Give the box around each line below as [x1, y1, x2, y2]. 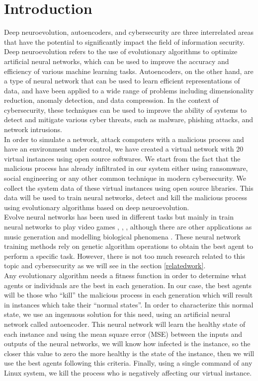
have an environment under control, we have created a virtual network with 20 [4, 144, 244, 154]
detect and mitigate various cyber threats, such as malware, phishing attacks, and [4, 114, 254, 125]
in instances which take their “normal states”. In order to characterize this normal [4, 299, 254, 309]
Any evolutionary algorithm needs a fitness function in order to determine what [4, 270, 247, 280]
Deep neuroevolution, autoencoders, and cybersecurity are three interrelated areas [4, 27, 254, 37]
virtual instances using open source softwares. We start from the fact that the [4, 153, 241, 163]
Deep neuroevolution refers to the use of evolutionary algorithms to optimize [4, 46, 238, 57]
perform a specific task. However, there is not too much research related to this [4, 250, 245, 261]
